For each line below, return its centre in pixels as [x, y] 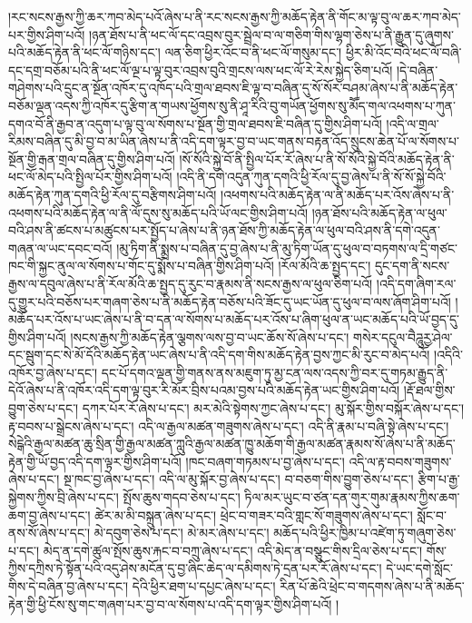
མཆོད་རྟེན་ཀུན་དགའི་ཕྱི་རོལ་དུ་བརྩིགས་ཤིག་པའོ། [113, 194]
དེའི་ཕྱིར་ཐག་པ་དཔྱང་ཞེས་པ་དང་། [204, 586]
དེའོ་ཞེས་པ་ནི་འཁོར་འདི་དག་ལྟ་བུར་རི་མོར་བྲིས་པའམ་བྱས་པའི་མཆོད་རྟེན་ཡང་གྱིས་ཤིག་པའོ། [204, 390]
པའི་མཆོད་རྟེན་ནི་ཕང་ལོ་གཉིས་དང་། [84, 52]
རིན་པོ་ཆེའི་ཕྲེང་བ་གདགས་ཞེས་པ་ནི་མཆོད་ [372, 586]
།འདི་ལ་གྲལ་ [413, 123]
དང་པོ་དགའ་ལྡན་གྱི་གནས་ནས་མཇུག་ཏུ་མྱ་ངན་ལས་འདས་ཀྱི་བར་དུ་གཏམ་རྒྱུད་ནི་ [275, 372]
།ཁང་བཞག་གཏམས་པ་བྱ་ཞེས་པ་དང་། [265, 461]
